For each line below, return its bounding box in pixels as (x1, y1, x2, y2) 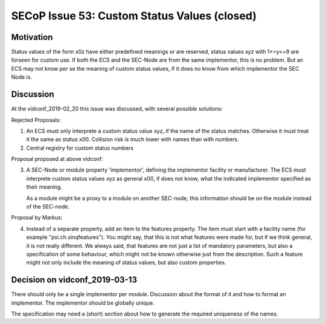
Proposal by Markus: (11, 214, 63, 221)
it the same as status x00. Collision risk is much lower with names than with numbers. (26, 136, 239, 143)
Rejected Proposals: (11, 116, 62, 123)
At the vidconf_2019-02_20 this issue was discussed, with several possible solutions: (11, 105, 223, 112)
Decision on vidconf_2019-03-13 (11, 275, 137, 285)
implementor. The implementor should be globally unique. (11, 299, 155, 306)
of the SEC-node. (26, 203, 69, 210)
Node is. (11, 73, 33, 81)
